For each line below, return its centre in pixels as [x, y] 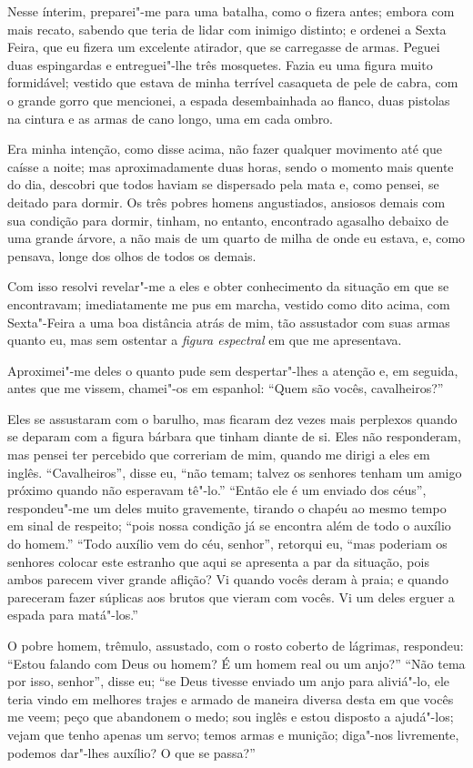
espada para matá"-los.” [73, 615]
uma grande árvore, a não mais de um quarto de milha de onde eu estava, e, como [236, 238]
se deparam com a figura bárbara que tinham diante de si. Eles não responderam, [234, 436]
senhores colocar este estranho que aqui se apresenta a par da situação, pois [218, 561]
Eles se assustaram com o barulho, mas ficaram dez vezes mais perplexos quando [232, 418]
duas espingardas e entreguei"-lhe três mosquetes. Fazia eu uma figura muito [220, 64]
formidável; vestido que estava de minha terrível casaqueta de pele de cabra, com [233, 82]
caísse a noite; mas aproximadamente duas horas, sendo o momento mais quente [231, 166]
